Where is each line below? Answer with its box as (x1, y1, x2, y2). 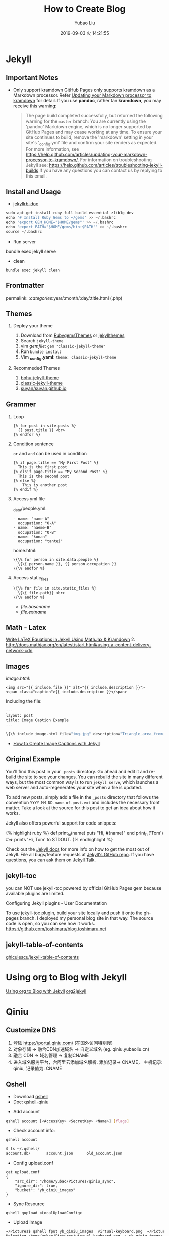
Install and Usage (6, 187, 61, 196)
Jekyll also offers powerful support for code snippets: (6, 820, 117, 826)
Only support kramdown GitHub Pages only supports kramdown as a (13, 87, 155, 93)
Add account (13, 1108, 40, 1114)
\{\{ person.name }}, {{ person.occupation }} (18, 561, 117, 566)
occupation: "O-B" (18, 529, 56, 535)
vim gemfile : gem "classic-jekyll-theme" (20, 343, 106, 349)
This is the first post (18, 464, 67, 469)
